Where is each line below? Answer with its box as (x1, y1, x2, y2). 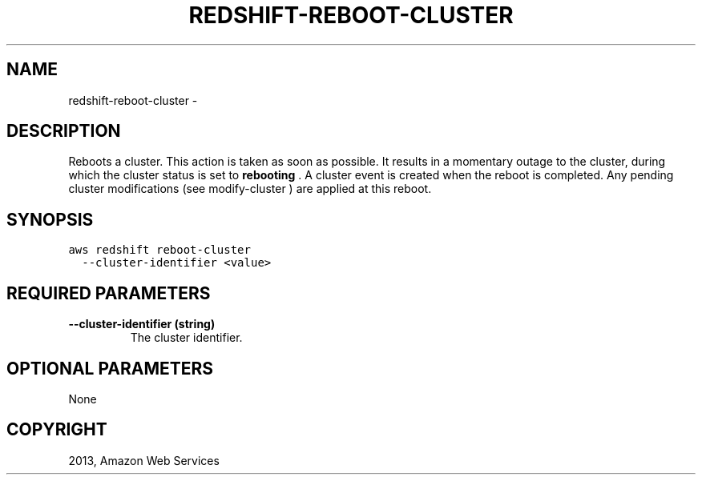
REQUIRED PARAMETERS (6, 283, 211, 303)
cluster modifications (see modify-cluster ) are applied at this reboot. (68, 182, 432, 196)
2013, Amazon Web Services (68, 453, 220, 467)
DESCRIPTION (6, 121, 121, 142)
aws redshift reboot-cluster (68, 243, 251, 257)
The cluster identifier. (130, 331, 243, 345)
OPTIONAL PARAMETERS (6, 358, 214, 379)
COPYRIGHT (6, 419, 107, 440)
